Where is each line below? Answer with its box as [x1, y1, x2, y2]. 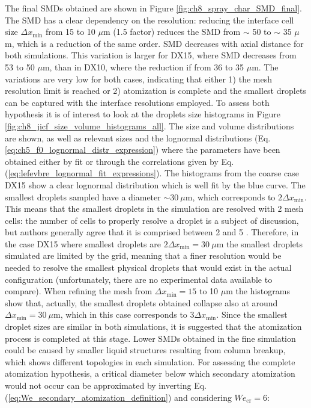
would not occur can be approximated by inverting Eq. [5, 379, 207, 391]
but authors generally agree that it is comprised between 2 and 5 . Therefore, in [5, 226, 299, 238]
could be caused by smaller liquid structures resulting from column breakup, [5, 344, 286, 356]
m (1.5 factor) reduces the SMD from [103, 25, 241, 38]
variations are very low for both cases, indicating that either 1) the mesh [5, 72, 272, 85]
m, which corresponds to [185, 190, 276, 203]
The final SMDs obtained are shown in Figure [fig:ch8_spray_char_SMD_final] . [5, 2, 302, 14]
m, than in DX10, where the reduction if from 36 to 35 [42, 60, 244, 73]
